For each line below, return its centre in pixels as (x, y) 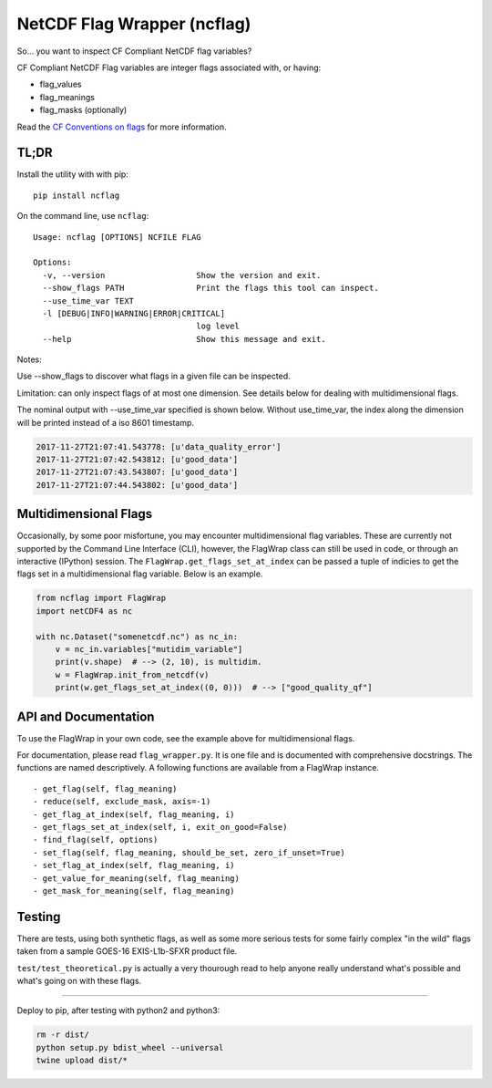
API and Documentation (86, 716)
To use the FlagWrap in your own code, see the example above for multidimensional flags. (186, 738)
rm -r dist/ (63, 1035)
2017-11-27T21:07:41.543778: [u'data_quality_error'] (159, 446)
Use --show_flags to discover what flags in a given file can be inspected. (154, 376)
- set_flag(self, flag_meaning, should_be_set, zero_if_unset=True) (189, 852)
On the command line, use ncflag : (83, 216)
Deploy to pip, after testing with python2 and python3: (118, 1010)
